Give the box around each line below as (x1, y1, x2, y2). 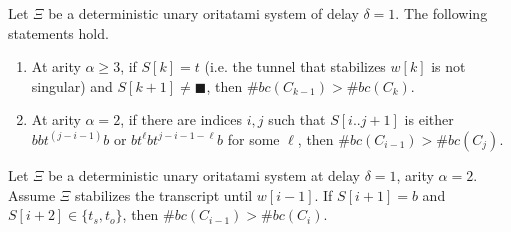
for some (227, 128, 280, 149)
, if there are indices (120, 109, 243, 130)
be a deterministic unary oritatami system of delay (48, 3, 359, 23)
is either (404, 109, 454, 130)
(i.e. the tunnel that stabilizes (204, 56, 386, 77)
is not (431, 56, 466, 77)
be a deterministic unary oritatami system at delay (48, 164, 360, 185)
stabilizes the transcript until (74, 184, 253, 205)
